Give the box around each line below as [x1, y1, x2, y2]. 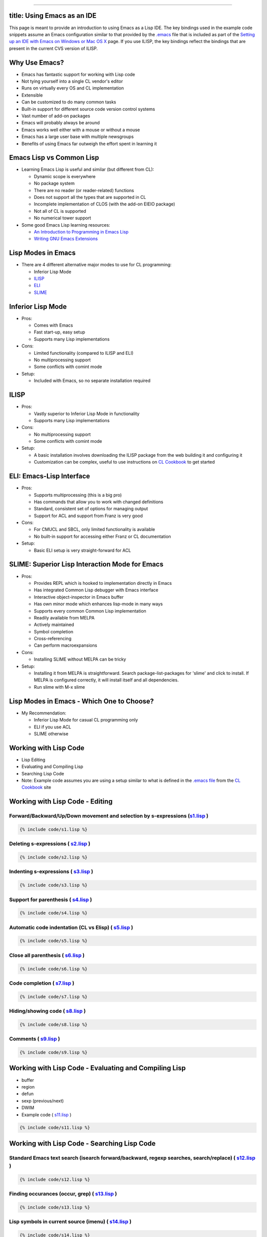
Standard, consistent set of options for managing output [34, 506, 148, 512]
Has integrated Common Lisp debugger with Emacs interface [34, 587, 159, 593]
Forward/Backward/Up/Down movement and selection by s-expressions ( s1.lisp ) [9, 812, 209, 819]
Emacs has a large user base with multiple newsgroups [21, 134, 134, 140]
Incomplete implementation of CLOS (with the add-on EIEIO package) [34, 201, 176, 207]
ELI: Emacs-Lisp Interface [9, 472, 90, 480]
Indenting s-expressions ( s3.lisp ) [9, 868, 93, 875]
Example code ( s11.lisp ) [21, 1111, 72, 1118]
